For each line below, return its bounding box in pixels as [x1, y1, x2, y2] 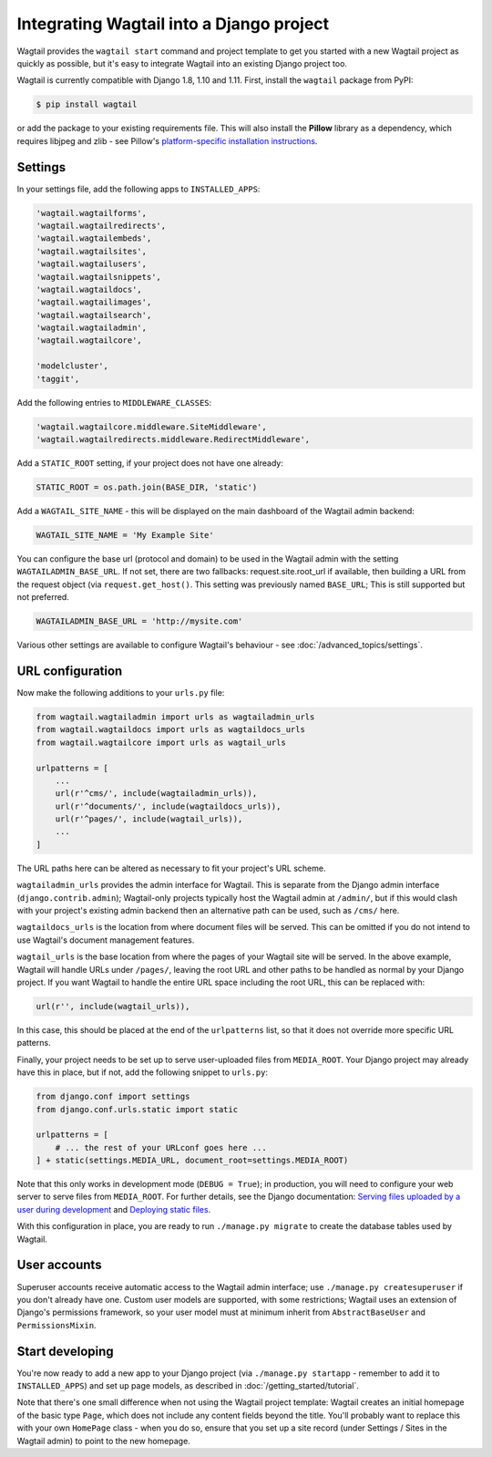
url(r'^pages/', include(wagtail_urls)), [55, 814, 243, 824]
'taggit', [36, 374, 80, 384]
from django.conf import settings [36, 1091, 190, 1102]
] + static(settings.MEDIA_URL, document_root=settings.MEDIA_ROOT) [36, 1155, 349, 1166]
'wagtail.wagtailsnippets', [36, 272, 161, 282]
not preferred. [16, 592, 70, 603]
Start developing [16, 1343, 114, 1359]
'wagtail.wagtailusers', [36, 259, 148, 269]
